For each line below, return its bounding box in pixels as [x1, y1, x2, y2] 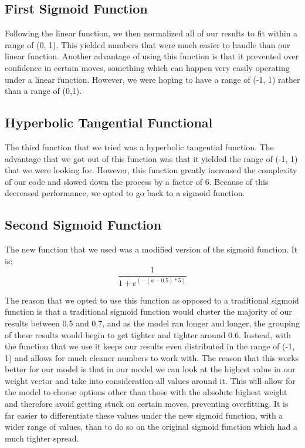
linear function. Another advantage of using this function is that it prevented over [5, 50, 299, 62]
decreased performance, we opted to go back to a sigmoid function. [5, 187, 245, 199]
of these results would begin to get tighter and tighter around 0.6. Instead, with [5, 328, 292, 341]
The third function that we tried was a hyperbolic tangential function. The [5, 140, 274, 153]
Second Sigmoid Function [5, 215, 162, 234]
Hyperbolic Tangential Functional [5, 113, 213, 132]
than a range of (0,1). [5, 85, 82, 97]
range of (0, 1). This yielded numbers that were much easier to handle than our [5, 38, 290, 50]
